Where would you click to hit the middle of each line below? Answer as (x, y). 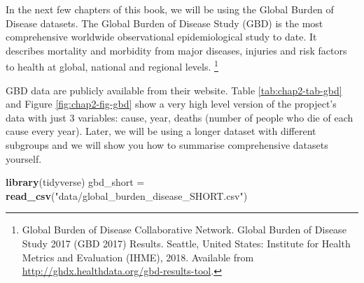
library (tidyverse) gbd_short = (75, 182)
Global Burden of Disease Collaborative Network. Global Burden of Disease (184, 230)
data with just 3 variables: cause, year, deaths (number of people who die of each (180, 117)
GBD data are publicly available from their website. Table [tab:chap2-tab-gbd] (174, 90)
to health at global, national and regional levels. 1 (112, 66)
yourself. (24, 158)
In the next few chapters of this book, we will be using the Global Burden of (170, 9)
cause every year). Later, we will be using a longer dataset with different (161, 131)
